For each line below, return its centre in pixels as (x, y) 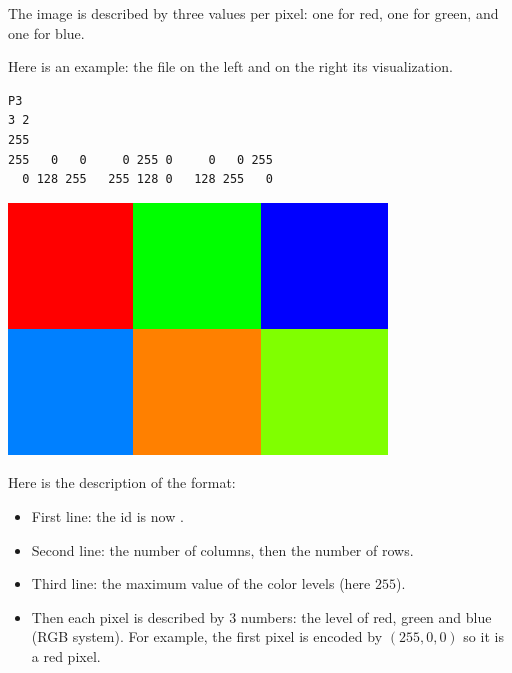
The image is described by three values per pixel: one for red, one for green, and (253, 13)
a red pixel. (66, 655)
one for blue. (46, 32)
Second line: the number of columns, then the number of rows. (222, 549)
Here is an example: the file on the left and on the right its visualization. (230, 66)
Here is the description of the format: (122, 482)
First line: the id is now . (107, 515)
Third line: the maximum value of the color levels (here (201, 583)
